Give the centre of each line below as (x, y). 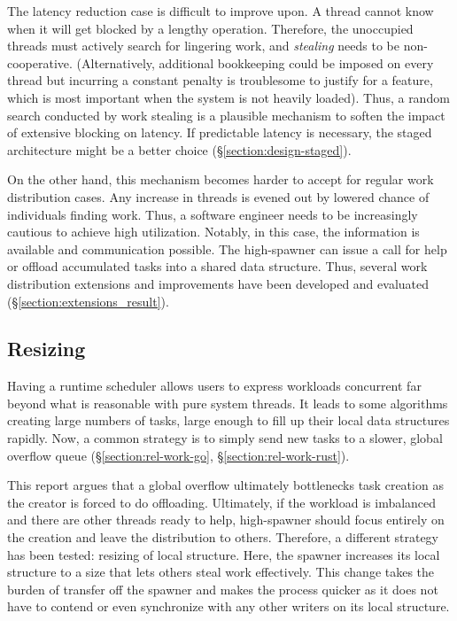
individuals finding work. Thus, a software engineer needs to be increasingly (213, 214)
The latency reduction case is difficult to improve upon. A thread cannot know (221, 11)
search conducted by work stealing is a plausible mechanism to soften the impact (226, 115)
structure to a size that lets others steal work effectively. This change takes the (221, 572)
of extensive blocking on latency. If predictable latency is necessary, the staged (220, 132)
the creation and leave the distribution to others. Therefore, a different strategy (223, 537)
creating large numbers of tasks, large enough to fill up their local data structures (228, 420)
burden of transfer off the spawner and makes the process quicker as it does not (223, 589)
